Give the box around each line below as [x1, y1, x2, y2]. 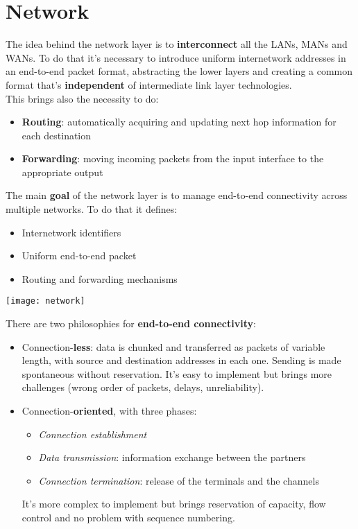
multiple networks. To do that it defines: [6, 202, 178, 216]
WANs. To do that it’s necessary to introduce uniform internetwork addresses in [6, 50, 346, 64]
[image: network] [6, 296, 85, 306]
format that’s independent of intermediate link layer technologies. [6, 77, 292, 92]
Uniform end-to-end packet [22, 248, 137, 263]
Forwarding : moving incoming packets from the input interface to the [22, 151, 324, 166]
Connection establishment [38, 426, 147, 441]
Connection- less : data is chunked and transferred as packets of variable [22, 339, 325, 354]
